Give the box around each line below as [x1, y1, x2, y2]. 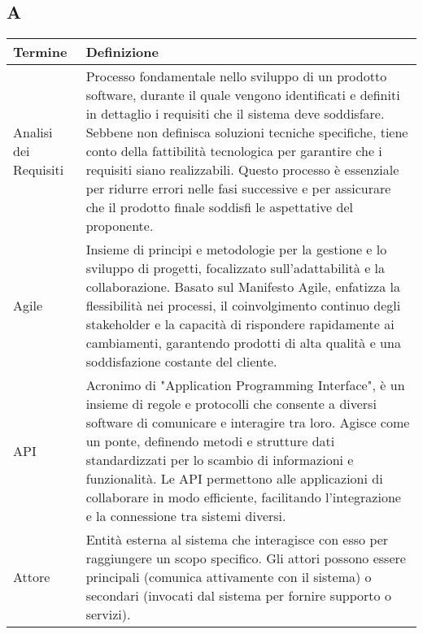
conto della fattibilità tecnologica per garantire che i [85, 141, 382, 161]
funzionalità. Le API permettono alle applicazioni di [85, 469, 383, 489]
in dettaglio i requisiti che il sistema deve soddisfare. [85, 104, 385, 124]
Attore [13, 567, 50, 587]
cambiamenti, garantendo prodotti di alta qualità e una [85, 333, 401, 353]
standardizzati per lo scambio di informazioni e [85, 450, 354, 470]
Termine [13, 42, 68, 62]
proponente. [85, 216, 154, 236]
